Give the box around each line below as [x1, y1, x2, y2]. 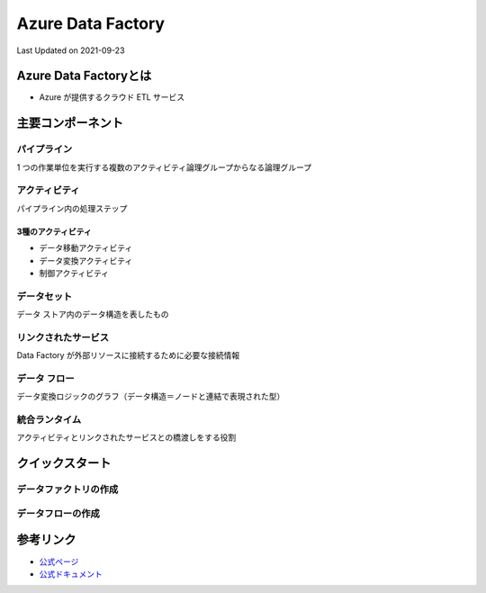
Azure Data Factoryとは [16, 68, 152, 84]
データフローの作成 [16, 507, 101, 519]
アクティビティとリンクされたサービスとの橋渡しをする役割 [16, 432, 237, 443]
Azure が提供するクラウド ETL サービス [39, 92, 185, 103]
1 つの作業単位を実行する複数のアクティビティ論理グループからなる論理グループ [16, 162, 312, 173]
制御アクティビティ [39, 267, 110, 278]
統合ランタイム [16, 414, 82, 427]
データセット [16, 290, 73, 302]
